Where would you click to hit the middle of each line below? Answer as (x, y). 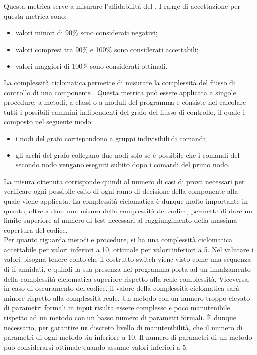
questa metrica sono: (35, 16)
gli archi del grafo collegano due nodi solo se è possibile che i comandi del (128, 155)
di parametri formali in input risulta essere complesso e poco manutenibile (117, 308)
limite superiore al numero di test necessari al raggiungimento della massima (121, 220)
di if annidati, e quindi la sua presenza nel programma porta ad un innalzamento (127, 269)
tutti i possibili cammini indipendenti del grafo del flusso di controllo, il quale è (125, 111)
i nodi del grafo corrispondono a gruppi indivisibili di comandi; (111, 138)
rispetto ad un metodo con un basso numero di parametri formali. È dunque (120, 318)
